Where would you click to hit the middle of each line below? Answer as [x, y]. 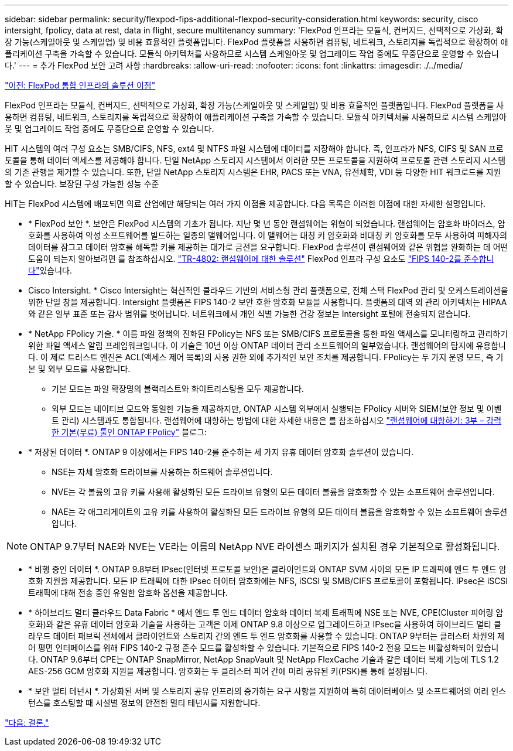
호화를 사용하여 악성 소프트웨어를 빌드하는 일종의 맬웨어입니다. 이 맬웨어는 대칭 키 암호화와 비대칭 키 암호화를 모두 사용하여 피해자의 [268, 235]
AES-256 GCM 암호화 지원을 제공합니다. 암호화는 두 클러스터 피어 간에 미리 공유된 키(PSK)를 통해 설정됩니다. [228, 671]
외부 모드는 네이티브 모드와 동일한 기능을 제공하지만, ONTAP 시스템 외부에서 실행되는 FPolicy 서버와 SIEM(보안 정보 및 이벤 [277, 409]
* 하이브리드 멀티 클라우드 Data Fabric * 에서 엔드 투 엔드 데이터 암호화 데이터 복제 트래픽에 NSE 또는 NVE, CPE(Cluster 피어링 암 [266, 612]
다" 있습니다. [50, 270]
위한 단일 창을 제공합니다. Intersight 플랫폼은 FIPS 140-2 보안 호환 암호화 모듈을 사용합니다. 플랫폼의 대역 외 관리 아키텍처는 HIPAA [268, 302]
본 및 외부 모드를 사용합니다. [79, 369]
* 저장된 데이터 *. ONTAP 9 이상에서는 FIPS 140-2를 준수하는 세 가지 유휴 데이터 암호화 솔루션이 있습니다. [221, 452]
